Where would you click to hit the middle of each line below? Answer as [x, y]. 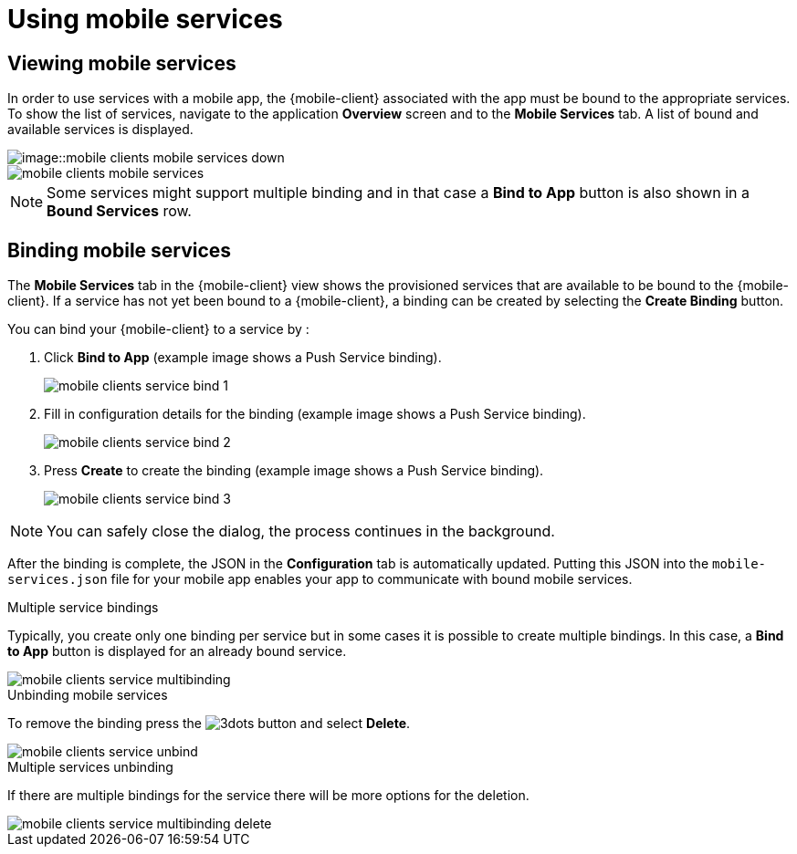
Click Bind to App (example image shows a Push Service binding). [243, 358]
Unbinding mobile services [88, 695]
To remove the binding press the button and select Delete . [209, 724]
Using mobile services [145, 19]
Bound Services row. [119, 211]
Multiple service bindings [83, 608]
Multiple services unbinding [90, 767]
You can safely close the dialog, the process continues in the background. [301, 531]
